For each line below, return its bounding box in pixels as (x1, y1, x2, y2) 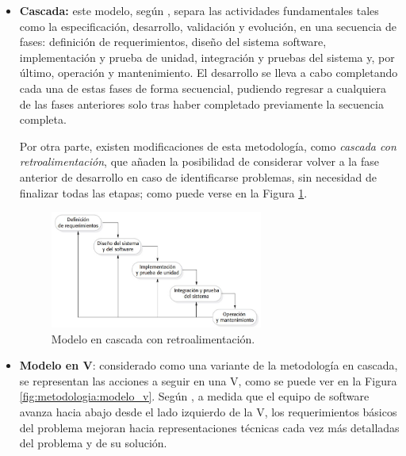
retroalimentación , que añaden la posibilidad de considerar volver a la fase (19, 153, 379, 170)
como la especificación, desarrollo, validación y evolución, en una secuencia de (19, 17, 396, 34)
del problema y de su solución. (19, 435, 167, 451)
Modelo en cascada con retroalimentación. (51, 330, 255, 347)
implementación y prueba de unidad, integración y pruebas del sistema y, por (19, 48, 395, 65)
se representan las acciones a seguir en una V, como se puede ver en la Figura (19, 372, 397, 389)
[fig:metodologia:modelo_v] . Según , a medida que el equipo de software (19, 388, 370, 404)
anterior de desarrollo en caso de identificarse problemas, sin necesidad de (19, 168, 377, 185)
